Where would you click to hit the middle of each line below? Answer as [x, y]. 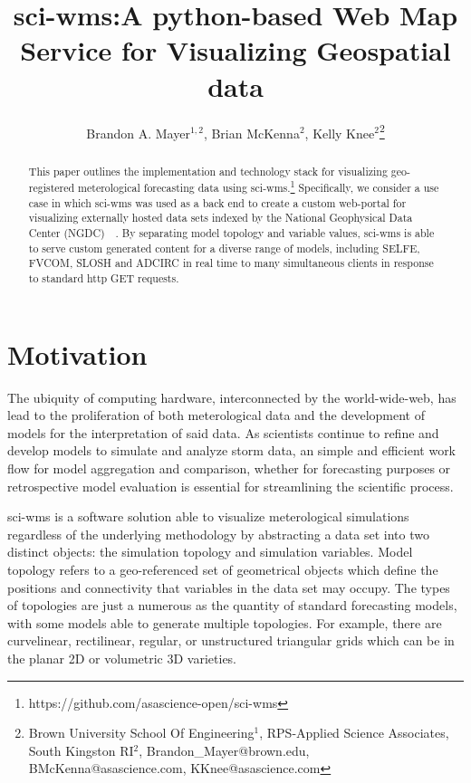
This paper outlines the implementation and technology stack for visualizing [208, 171]
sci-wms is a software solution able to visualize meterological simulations [208, 516]
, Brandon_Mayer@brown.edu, [224, 750]
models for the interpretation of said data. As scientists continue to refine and [223, 432]
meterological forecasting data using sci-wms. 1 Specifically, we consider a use [259, 186]
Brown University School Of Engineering [141, 733]
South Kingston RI [81, 750]
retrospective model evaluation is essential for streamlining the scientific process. [231, 486]
